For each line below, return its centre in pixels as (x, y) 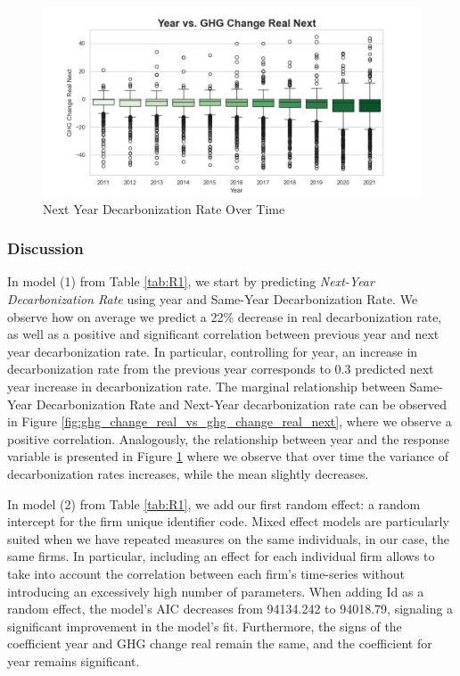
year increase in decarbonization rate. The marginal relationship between (206, 386)
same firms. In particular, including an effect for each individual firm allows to (221, 556)
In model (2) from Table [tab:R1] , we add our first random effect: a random (214, 503)
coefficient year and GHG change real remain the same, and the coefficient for (220, 643)
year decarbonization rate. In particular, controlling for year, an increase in (213, 351)
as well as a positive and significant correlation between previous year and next (223, 334)
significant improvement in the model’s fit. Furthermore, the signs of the (205, 626)
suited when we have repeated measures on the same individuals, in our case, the (228, 538)
